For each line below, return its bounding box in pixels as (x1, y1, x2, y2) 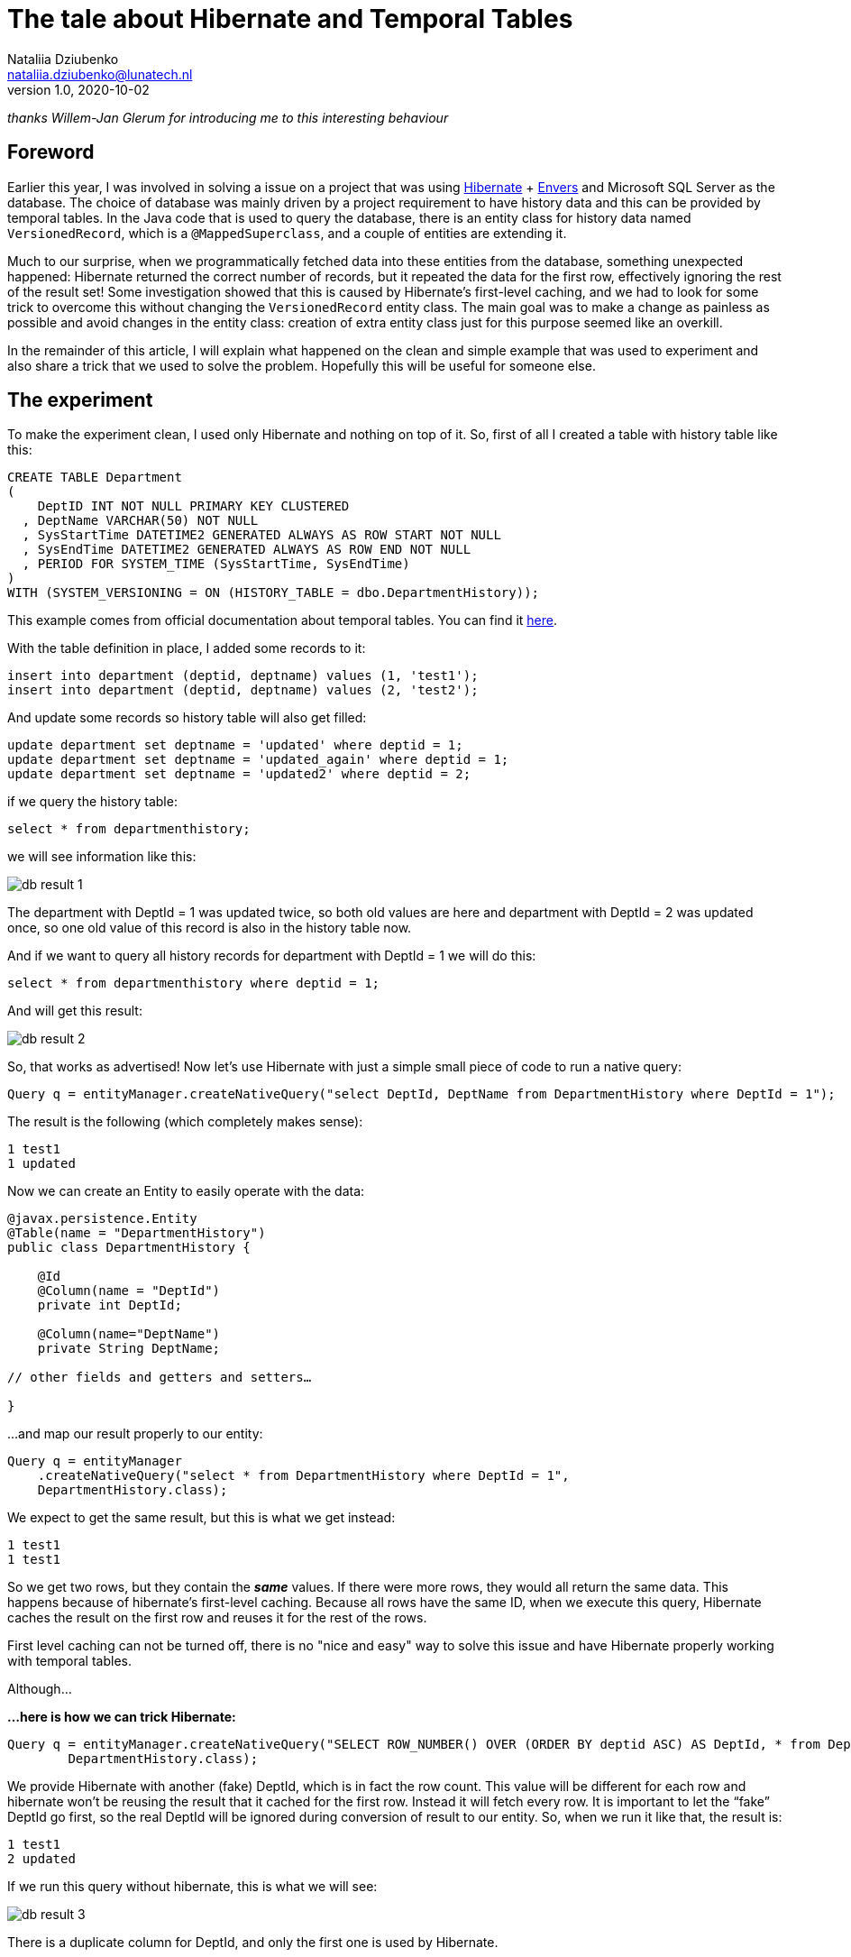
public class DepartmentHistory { (7, 1240, 251, 1255)
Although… (7, 1681, 72, 1697)
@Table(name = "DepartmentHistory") (7, 1226, 266, 1241)
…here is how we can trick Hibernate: (7, 1709, 236, 1725)
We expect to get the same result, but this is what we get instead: (7, 1510, 396, 1526)
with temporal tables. (7, 1653, 132, 1669)
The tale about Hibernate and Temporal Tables (7, 4, 573, 34)
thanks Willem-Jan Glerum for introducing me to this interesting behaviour (7, 109, 449, 125)
